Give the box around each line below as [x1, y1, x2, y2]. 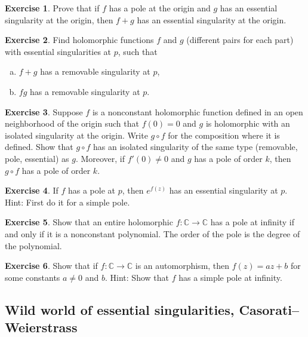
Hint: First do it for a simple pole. [5, 195, 130, 208]
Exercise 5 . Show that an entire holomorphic [5, 216, 173, 228]
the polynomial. [5, 239, 62, 252]
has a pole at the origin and [109, 2, 211, 14]
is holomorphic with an [205, 117, 290, 130]
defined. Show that [5, 140, 73, 153]
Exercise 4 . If [5, 184, 58, 197]
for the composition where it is [168, 128, 280, 141]
